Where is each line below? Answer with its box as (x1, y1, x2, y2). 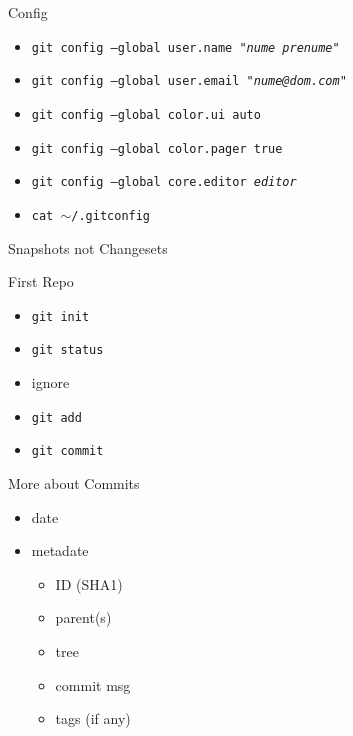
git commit (31, 444, 104, 459)
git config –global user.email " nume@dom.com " (31, 74, 347, 89)
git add (31, 410, 82, 425)
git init (31, 309, 90, 324)
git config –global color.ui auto (31, 107, 261, 122)
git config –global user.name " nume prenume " (31, 40, 340, 55)
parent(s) (55, 607, 112, 628)
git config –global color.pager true (31, 141, 283, 156)
